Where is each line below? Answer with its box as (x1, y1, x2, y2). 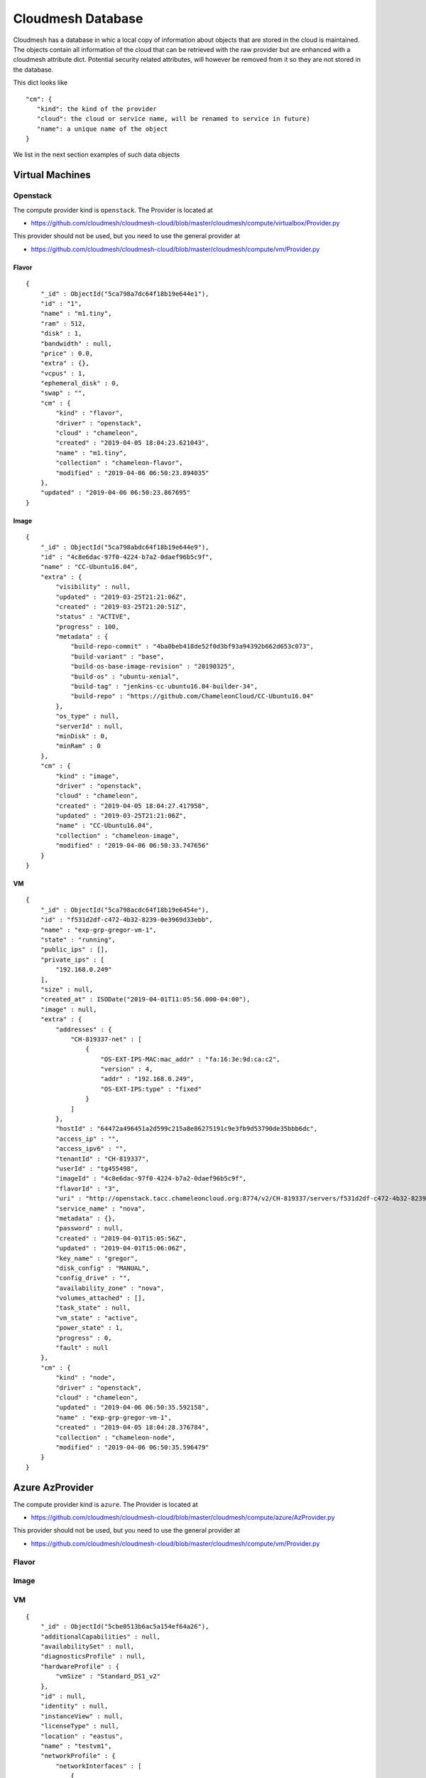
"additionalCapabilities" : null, (40, 1632, 161, 1641)
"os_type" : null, (55, 712, 120, 720)
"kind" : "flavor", (55, 409, 124, 417)
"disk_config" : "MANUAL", (55, 1264, 150, 1272)
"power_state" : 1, (55, 1324, 124, 1332)
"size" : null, (40, 985, 94, 994)
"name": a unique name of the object (36, 124, 168, 133)
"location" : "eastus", (40, 1732, 124, 1740)
